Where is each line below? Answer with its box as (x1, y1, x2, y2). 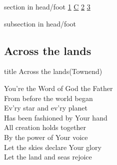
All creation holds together (4, 122, 86, 132)
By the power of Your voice (4, 131, 88, 142)
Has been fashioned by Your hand (4, 112, 107, 122)
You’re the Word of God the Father (4, 82, 113, 93)
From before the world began (4, 92, 93, 103)
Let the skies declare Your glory (4, 141, 101, 152)
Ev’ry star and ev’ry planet (4, 102, 87, 113)
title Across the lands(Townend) (4, 66, 102, 76)
